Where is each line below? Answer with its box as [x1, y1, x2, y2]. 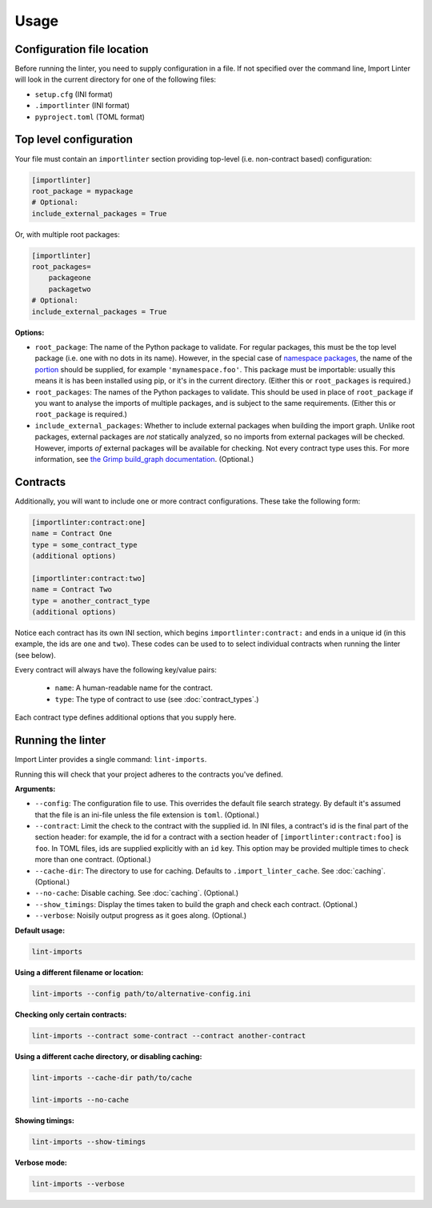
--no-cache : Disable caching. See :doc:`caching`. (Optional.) [34, 889, 239, 898]
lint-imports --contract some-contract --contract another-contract [31, 1031, 306, 1040]
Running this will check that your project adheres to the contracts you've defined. [14, 769, 283, 779]
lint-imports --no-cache [31, 1095, 130, 1105]
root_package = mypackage [31, 187, 134, 195]
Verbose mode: [14, 1158, 67, 1168]
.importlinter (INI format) [34, 101, 130, 110]
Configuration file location [14, 42, 149, 56]
